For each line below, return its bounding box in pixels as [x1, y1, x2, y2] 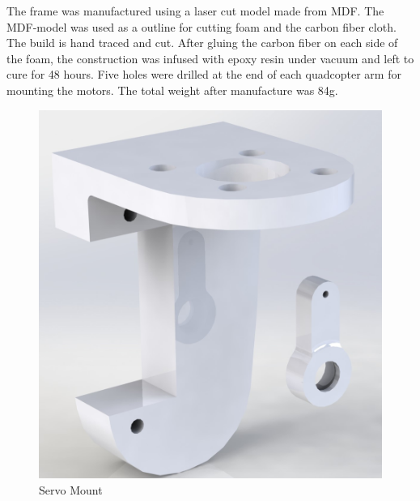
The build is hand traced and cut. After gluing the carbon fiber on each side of [6, 34, 398, 51]
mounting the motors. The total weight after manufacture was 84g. [6, 81, 338, 98]
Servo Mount [39, 481, 103, 498]
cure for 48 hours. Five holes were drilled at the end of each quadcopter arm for [6, 66, 401, 83]
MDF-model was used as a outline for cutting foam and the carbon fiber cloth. [6, 18, 397, 35]
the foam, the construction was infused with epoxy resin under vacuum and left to [6, 49, 414, 66]
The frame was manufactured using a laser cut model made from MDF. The [6, 2, 384, 19]
